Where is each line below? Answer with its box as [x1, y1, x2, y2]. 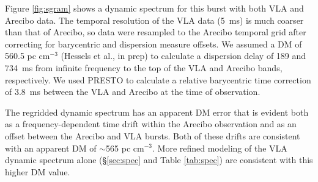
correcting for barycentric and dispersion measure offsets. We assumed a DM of [5, 37, 302, 50]
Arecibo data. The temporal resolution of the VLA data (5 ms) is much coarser [5, 13, 304, 26]
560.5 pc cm [5, 49, 50, 62]
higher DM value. [5, 165, 70, 178]
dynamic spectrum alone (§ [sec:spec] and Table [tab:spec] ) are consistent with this [5, 153, 313, 166]
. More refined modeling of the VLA [152, 141, 287, 154]
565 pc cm [106, 141, 144, 154]
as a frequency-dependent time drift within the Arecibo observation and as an [5, 117, 297, 130]
